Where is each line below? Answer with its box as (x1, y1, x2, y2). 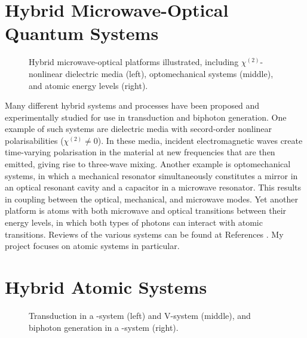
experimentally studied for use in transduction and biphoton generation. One (5, 110, 287, 123)
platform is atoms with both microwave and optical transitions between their (5, 204, 287, 217)
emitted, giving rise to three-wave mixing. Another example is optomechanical (5, 158, 291, 170)
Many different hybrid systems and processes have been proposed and (5, 99, 260, 112)
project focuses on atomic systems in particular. (5, 239, 180, 252)
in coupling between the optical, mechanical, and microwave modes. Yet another (5, 192, 298, 205)
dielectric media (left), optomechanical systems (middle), (65, 67, 274, 79)
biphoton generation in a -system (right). (29, 321, 179, 333)
